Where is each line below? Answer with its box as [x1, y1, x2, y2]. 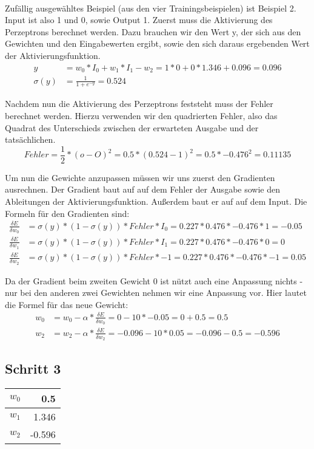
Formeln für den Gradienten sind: [5, 207, 130, 219]
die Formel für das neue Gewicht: [5, 298, 129, 310]
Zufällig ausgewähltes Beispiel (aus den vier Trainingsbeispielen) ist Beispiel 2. [5, 1, 296, 14]
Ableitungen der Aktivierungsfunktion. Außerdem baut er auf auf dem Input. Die [5, 195, 307, 208]
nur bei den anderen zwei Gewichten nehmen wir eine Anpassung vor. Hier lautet [5, 286, 307, 299]
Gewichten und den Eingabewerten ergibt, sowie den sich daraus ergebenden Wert [5, 37, 310, 50]
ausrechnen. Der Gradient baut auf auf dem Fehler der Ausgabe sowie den [5, 183, 280, 196]
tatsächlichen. [5, 133, 56, 146]
